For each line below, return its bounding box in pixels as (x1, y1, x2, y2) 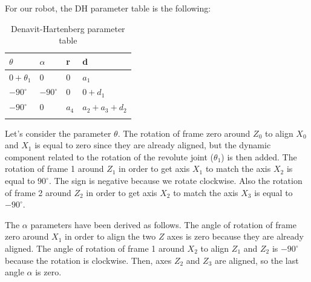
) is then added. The (221, 150, 297, 163)
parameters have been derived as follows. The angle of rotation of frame (30, 218, 296, 231)
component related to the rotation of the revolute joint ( (5, 150, 214, 163)
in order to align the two (65, 230, 156, 243)
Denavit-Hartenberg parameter (11, 22, 125, 34)
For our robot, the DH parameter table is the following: (5, 2, 211, 14)
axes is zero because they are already (167, 230, 304, 243)
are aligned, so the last (214, 254, 299, 266)
